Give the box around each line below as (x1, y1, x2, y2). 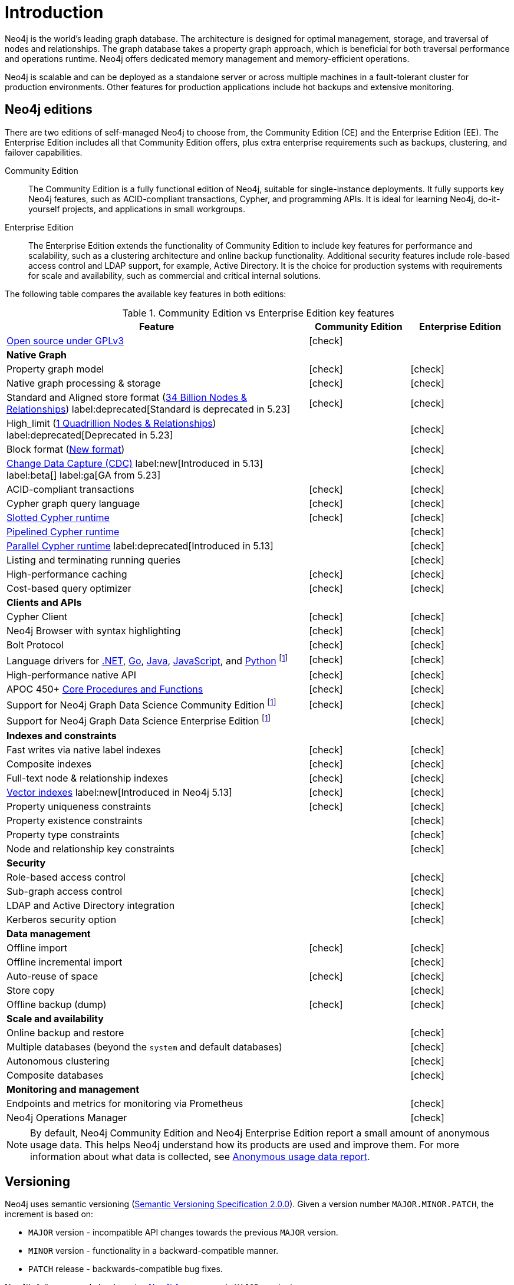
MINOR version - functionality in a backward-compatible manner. (28, 1246, 279, 1256)
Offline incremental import (6, 955, 123, 968)
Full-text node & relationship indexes (6, 772, 169, 784)
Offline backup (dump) (6, 998, 107, 1010)
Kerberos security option (6, 913, 117, 925)
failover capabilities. (5, 147, 83, 157)
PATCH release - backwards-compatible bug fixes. (28, 1264, 223, 1274)
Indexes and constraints (6, 729, 117, 742)
